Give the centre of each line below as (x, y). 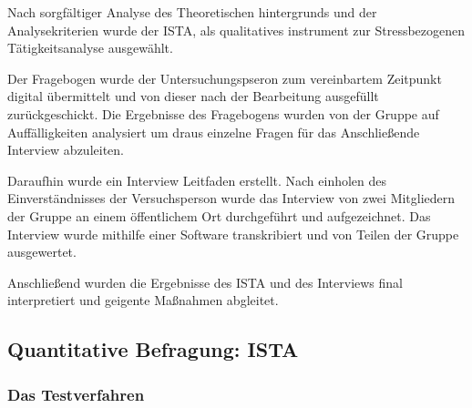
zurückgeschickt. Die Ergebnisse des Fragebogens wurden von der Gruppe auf (223, 113)
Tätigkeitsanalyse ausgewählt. (90, 48)
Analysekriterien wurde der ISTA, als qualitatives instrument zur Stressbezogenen (236, 30)
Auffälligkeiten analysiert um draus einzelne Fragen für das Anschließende (214, 132)
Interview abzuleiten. (66, 150)
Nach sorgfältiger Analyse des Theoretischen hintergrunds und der (192, 12)
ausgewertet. (42, 252)
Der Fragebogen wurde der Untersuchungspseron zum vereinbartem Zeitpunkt (225, 78)
